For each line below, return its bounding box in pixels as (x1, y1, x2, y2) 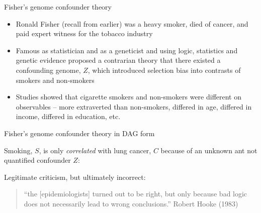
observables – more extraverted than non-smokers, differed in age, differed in (16, 101, 252, 112)
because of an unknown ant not (160, 145, 257, 155)
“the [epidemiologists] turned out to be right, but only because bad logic (24, 188, 247, 199)
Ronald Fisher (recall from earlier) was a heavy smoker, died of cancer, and (16, 18, 248, 29)
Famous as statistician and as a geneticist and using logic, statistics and (16, 45, 238, 55)
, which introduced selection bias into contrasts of (88, 64, 241, 75)
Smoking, (4, 145, 33, 155)
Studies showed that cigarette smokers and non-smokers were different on (16, 91, 242, 102)
